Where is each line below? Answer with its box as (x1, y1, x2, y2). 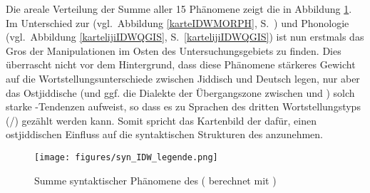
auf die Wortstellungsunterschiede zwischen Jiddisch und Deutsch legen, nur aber (6, 71, 360, 85)
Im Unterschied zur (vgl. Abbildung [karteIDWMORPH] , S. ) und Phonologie (6, 15, 349, 30)
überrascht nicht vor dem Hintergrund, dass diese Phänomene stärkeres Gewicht (6, 57, 356, 72)
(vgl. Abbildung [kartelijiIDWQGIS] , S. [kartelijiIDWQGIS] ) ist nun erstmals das (6, 29, 364, 44)
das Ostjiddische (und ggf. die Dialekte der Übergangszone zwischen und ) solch (6, 85, 355, 100)
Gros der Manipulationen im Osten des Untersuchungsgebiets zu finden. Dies (6, 43, 341, 58)
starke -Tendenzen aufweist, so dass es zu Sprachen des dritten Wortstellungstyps (6, 99, 361, 114)
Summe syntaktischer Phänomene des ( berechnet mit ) (34, 172, 277, 187)
